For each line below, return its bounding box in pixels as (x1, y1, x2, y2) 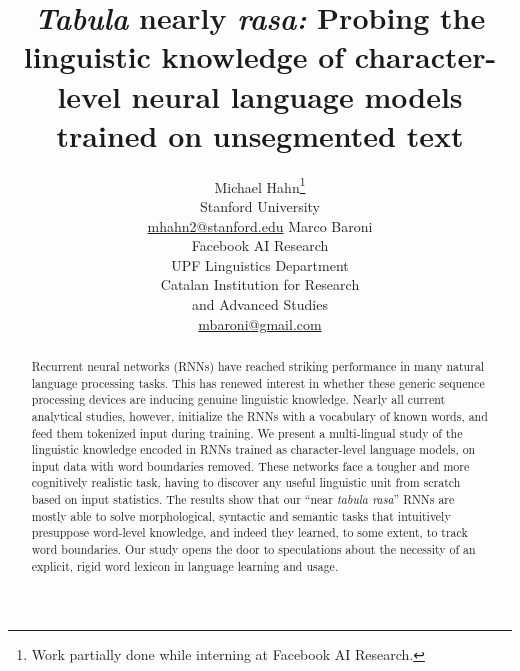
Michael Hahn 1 (214, 173, 306, 197)
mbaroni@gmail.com (198, 313, 322, 334)
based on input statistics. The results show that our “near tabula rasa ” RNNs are (31, 491, 455, 508)
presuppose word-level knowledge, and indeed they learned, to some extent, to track (31, 524, 468, 541)
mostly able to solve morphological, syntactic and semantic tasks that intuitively (31, 507, 451, 524)
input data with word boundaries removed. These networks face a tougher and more (31, 457, 470, 474)
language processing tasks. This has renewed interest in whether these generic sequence (31, 374, 485, 391)
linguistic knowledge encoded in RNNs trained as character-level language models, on (31, 441, 476, 458)
